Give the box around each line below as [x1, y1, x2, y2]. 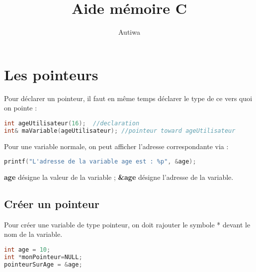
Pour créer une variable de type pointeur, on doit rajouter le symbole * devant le [4, 219, 251, 229]
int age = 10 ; [4, 246, 51, 254]
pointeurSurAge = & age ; [4, 261, 83, 268]
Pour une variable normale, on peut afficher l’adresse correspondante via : [4, 141, 229, 151]
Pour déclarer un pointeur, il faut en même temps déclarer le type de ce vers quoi [4, 93, 253, 103]
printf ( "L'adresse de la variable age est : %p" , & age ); [4, 158, 196, 165]
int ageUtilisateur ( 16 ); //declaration [4, 119, 140, 127]
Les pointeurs [4, 64, 98, 84]
